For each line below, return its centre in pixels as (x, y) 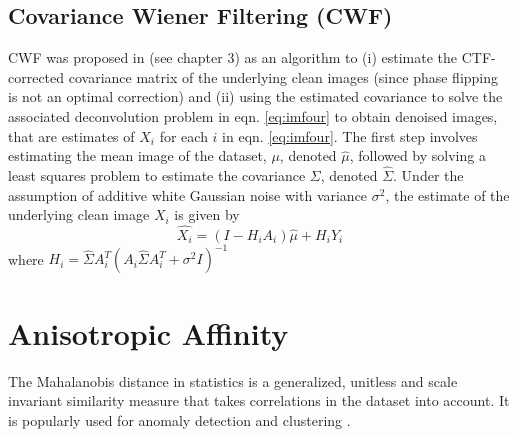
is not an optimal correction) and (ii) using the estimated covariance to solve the (255, 96)
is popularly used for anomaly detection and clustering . (179, 419)
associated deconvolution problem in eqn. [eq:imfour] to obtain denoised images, (253, 115)
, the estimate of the (447, 194)
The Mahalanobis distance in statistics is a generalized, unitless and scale (233, 380)
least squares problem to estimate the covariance (157, 174)
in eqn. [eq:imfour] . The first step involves (350, 135)
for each (183, 135)
